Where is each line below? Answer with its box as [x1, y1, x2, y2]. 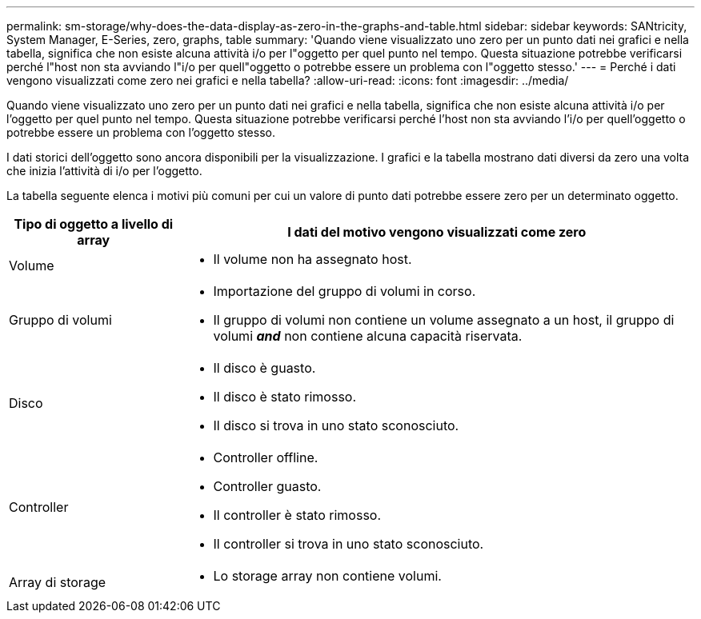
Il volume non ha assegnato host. [213, 251, 412, 267]
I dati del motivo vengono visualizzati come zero [287, 224, 587, 240]
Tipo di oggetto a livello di [14, 216, 174, 232]
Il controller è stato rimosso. [213, 507, 382, 523]
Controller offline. [213, 449, 318, 465]
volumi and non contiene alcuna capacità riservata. [213, 328, 523, 344]
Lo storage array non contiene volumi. [213, 568, 442, 584]
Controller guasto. [213, 478, 322, 494]
